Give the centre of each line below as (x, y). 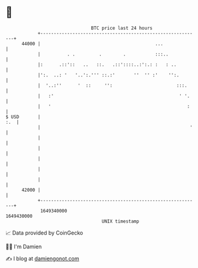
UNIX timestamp (120, 221)
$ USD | (23, 117)
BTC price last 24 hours (122, 28)
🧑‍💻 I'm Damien (24, 247)
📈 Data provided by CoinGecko (44, 233)
